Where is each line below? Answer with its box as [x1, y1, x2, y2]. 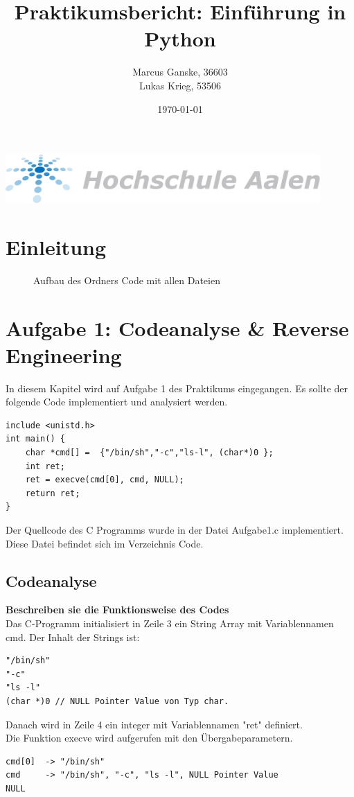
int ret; [25, 461, 65, 471]
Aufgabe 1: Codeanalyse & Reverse [6, 313, 349, 342]
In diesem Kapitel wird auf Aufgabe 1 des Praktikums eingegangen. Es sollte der [6, 380, 348, 395]
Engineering [6, 340, 122, 369]
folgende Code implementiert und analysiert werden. [6, 394, 228, 409]
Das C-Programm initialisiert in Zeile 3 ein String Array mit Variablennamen [6, 616, 334, 631]
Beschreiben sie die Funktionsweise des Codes [6, 602, 229, 617]
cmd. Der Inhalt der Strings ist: [6, 629, 140, 644]
